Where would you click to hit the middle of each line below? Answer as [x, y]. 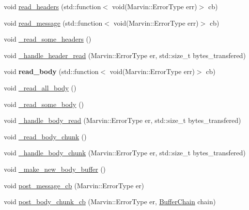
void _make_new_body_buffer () [55, 169]
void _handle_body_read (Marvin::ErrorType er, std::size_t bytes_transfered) [123, 120]
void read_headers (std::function [53, 6]
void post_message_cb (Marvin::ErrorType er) [74, 185]
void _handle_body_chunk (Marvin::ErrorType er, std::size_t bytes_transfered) [125, 153]
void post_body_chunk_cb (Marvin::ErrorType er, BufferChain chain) [110, 202]
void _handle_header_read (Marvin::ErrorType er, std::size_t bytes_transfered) [125, 55]
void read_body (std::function [51, 71]
